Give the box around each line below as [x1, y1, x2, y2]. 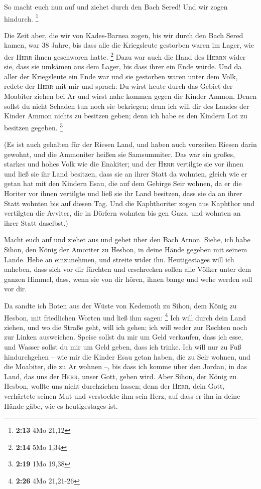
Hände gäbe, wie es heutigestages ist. [4, 400, 118, 411]
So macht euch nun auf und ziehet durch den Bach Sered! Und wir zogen [4, 2, 228, 12]
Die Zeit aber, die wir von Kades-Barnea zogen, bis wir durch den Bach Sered [4, 30, 243, 40]
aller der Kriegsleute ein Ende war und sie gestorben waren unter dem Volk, [4, 71, 238, 81]
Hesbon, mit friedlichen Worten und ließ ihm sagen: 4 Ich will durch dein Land [4, 310, 246, 322]
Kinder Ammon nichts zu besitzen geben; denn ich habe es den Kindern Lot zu [4, 110, 247, 121]
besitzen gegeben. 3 [4, 120, 63, 132]
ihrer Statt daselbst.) [4, 217, 68, 228]
